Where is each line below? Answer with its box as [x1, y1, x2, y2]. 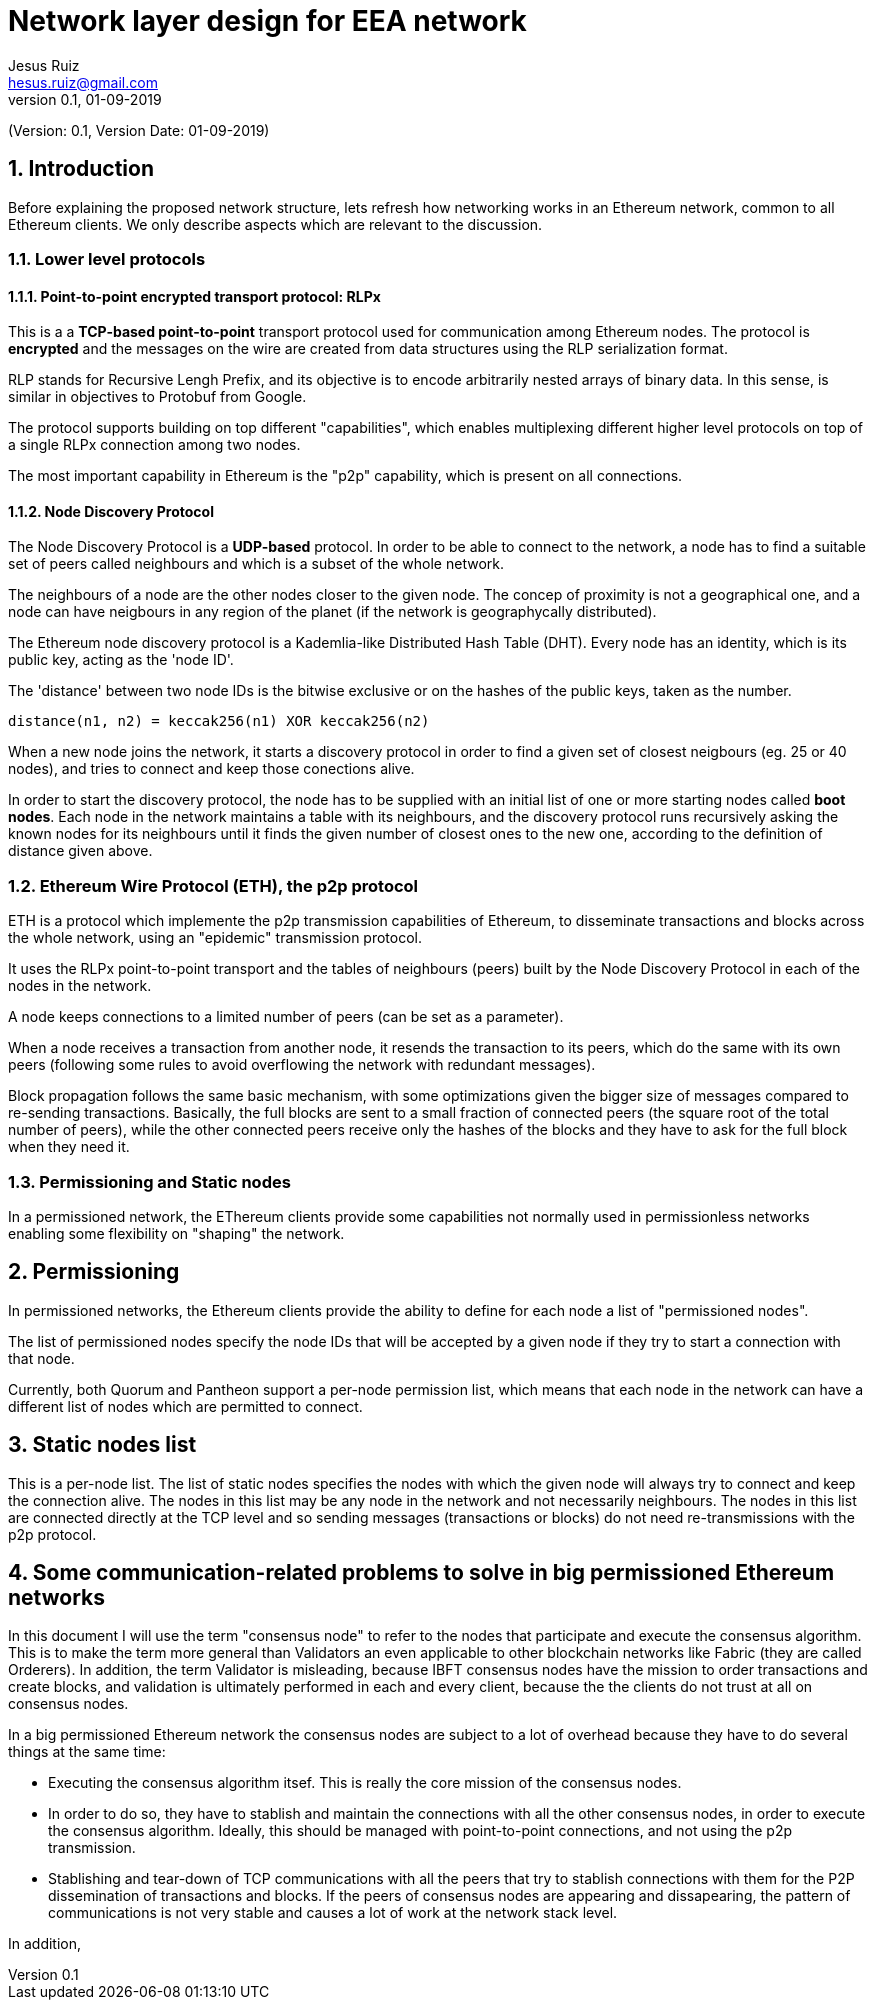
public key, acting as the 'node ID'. [8, 651, 234, 669]
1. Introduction [8, 156, 154, 182]
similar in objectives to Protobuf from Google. [8, 388, 307, 406]
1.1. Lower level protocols [8, 248, 206, 269]
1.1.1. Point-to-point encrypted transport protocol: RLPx [8, 287, 381, 305]
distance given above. [8, 842, 153, 860]
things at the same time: [8, 1743, 166, 1761]
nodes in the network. [8, 977, 152, 995]
